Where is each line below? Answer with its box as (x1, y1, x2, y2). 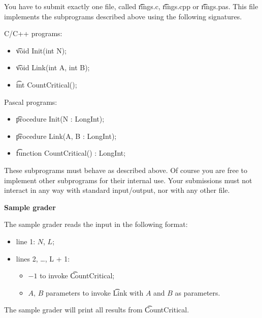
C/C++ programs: (4, 28, 62, 39)
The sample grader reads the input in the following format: (4, 219, 188, 229)
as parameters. (175, 287, 220, 298)
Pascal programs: (4, 96, 57, 107)
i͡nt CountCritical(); (16, 79, 77, 90)
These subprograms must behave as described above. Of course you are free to (4, 164, 248, 175)
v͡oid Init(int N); (16, 45, 67, 55)
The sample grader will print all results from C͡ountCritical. (4, 304, 189, 315)
